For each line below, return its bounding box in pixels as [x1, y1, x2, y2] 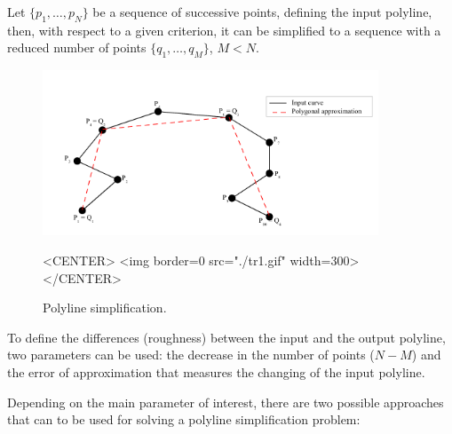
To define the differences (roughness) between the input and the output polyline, [7, 327, 446, 346]
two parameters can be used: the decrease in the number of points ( [7, 345, 375, 364]
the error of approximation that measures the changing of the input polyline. [7, 362, 425, 381]
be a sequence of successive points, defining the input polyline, [92, 3, 432, 20]
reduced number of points [7, 38, 147, 57]
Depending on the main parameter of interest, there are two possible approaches [7, 392, 444, 411]
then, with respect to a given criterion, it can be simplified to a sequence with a [7, 20, 441, 39]
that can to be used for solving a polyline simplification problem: [7, 410, 361, 429]
